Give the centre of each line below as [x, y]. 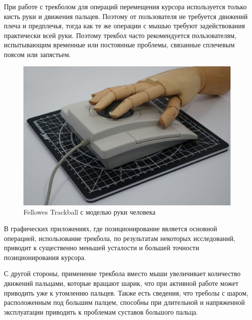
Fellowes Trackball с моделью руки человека [90, 212]
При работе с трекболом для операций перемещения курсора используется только [125, 6]
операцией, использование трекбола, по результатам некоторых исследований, [120, 238]
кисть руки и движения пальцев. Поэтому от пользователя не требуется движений [126, 16]
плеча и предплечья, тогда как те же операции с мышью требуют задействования [125, 26]
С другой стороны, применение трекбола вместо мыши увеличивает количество [122, 273]
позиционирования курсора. [45, 257]
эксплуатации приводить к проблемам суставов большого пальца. [101, 311]
